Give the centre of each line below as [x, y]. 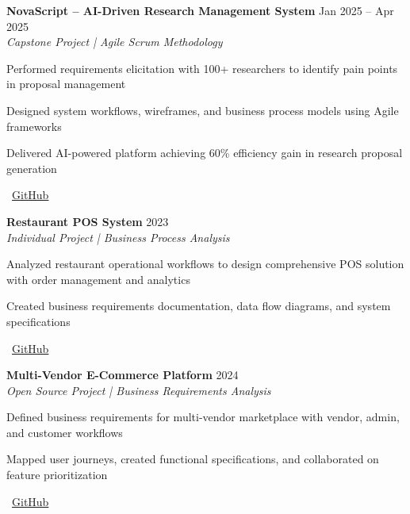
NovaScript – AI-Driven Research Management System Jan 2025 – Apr [200, 10]
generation [32, 168]
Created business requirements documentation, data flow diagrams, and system [199, 306]
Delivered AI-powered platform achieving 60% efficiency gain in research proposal [205, 153]
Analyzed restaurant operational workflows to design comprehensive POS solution [205, 264]
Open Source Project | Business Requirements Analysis [139, 390]
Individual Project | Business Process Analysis [118, 237]
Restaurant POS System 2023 [88, 221]
